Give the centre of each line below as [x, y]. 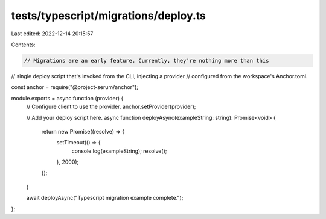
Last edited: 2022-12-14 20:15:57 [52, 34]
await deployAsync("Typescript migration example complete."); [105, 198]
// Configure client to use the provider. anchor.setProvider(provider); [111, 107]
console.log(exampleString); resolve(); [119, 151]
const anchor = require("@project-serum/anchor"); [75, 87]
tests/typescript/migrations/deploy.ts [109, 16]
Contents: [23, 45]
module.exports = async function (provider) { [67, 98]
